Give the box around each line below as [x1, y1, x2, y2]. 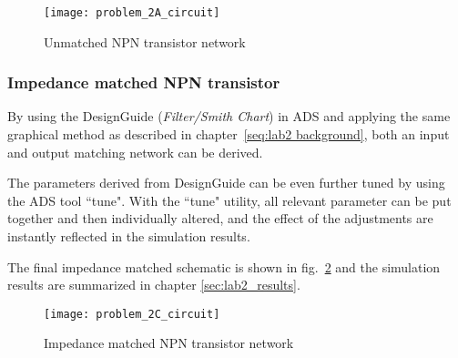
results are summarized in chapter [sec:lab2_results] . [7, 275, 300, 294]
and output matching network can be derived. [7, 142, 263, 161]
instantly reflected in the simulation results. [7, 227, 250, 246]
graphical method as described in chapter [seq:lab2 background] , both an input [7, 125, 450, 144]
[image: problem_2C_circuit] [44, 307, 220, 321]
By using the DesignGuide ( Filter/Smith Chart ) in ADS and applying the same [7, 107, 451, 126]
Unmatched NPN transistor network [44, 32, 246, 51]
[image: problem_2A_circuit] [44, 6, 220, 19]
